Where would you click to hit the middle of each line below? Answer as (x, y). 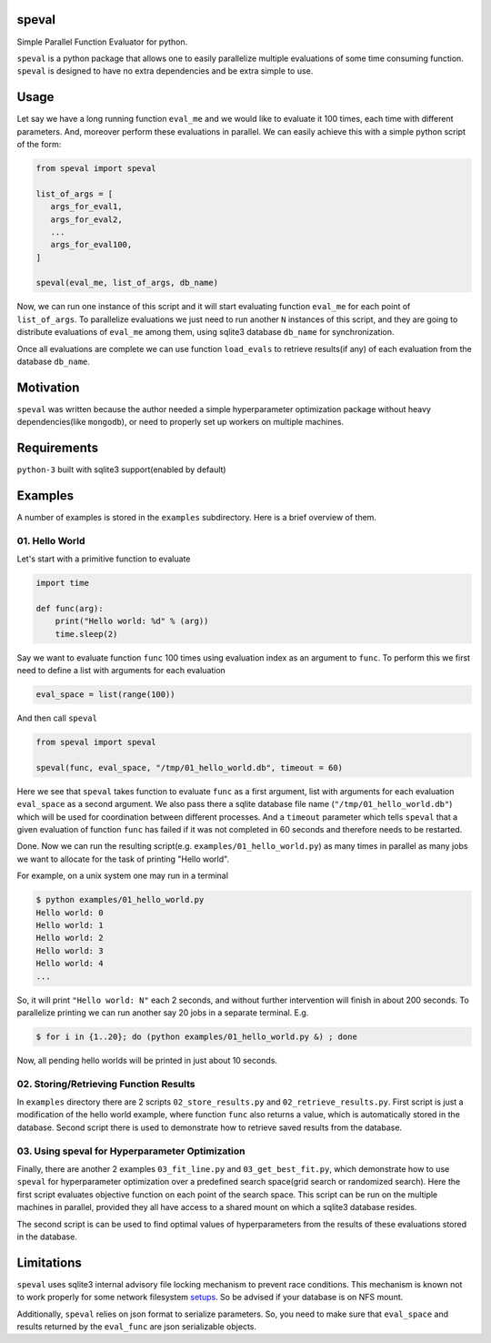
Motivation (48, 387)
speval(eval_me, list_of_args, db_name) (127, 283)
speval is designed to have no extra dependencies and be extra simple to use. (165, 71)
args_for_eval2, (86, 219)
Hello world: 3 (70, 950)
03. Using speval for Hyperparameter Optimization (131, 1151)
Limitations (49, 1262)
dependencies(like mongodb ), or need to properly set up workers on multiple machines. (180, 422)
